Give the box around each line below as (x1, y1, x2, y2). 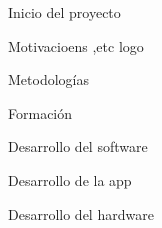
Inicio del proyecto (8, 2, 121, 22)
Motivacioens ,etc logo (8, 35, 144, 56)
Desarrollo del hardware (8, 203, 154, 224)
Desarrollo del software (8, 136, 148, 157)
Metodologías (8, 69, 89, 90)
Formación (8, 102, 73, 123)
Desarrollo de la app (8, 169, 132, 190)
